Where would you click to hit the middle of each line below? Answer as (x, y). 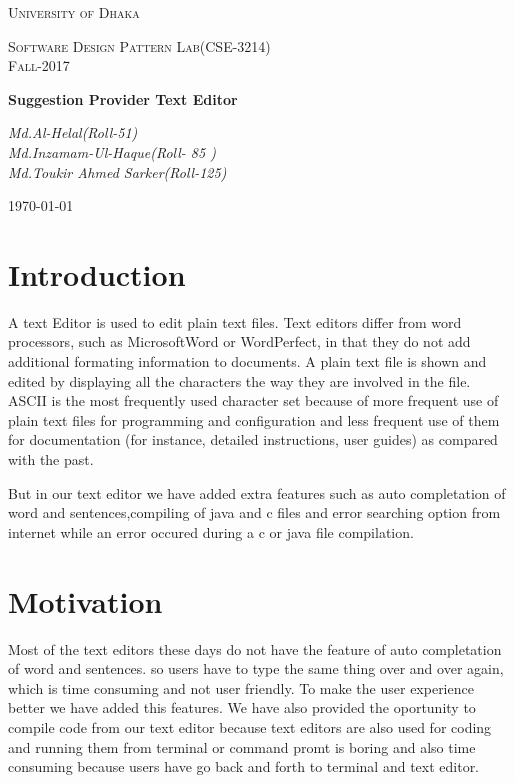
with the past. (51, 459)
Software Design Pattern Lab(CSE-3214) (139, 45)
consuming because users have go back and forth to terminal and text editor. (244, 766)
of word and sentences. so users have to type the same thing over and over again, (256, 668)
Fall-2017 (39, 65)
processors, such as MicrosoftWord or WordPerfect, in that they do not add (239, 341)
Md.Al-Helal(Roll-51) (73, 132)
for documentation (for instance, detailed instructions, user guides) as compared (253, 439)
